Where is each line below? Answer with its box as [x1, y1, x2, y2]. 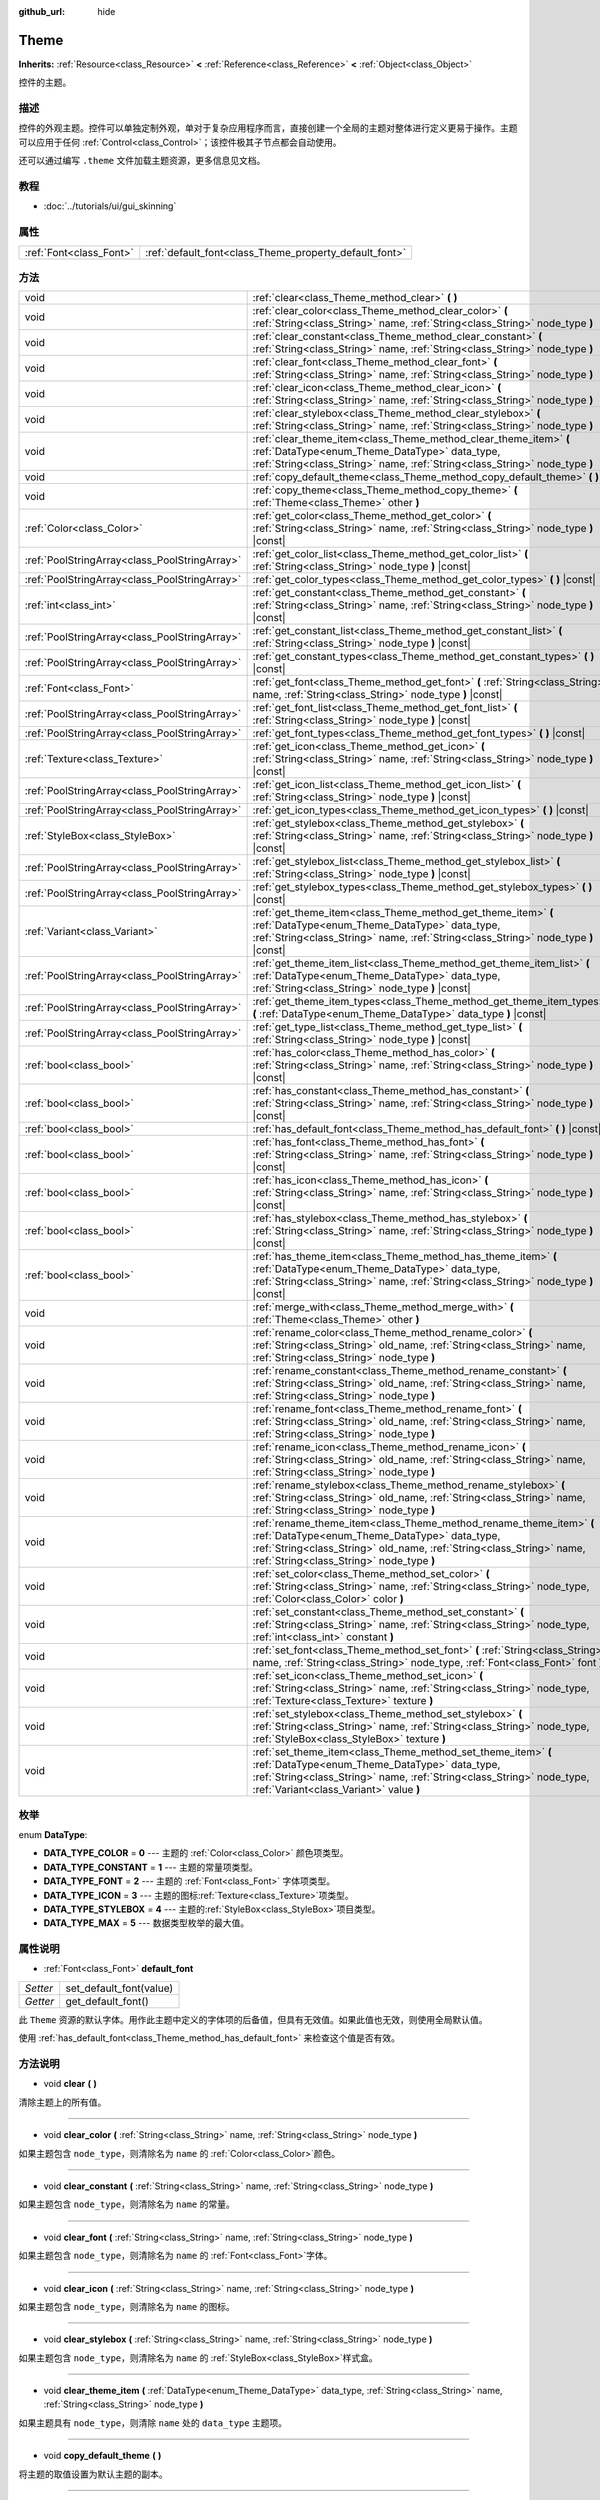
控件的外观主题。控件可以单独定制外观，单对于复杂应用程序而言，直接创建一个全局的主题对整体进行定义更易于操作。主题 [18, 122, 518, 134]
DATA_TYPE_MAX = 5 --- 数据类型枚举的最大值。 [43, 1917, 250, 1929]
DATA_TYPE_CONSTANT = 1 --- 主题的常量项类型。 [43, 1861, 259, 1873]
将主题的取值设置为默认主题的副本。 [18, 2468, 168, 2480]
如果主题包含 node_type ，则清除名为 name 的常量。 [18, 2198, 235, 2210]
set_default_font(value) [65, 1981, 174, 1995]
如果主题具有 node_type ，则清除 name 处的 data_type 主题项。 [18, 2416, 288, 2429]
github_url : [18, 6, 65, 17]
